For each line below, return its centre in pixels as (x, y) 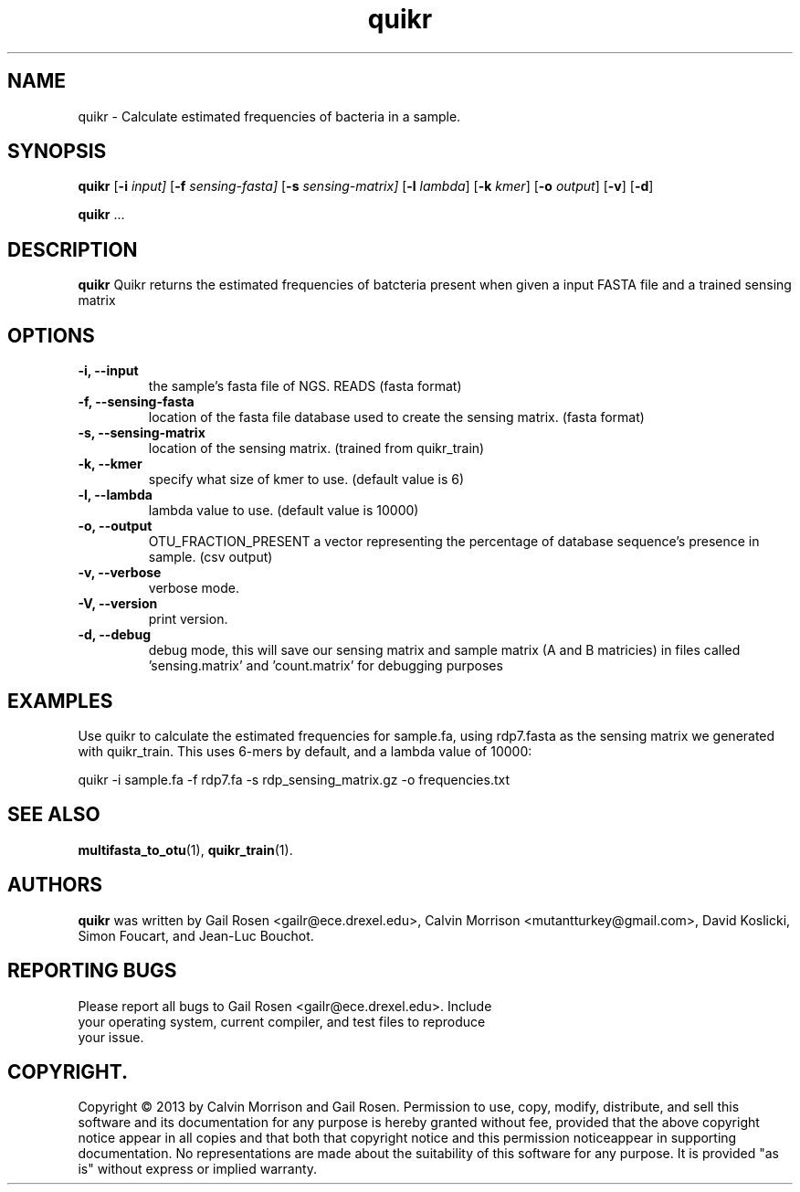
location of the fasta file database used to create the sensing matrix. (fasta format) (396, 417)
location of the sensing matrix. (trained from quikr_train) (316, 448)
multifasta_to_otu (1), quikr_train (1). (185, 849)
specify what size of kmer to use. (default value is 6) (306, 480)
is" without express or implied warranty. (198, 1169)
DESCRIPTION (73, 249)
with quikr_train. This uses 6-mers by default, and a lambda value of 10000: (305, 751)
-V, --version (118, 604)
